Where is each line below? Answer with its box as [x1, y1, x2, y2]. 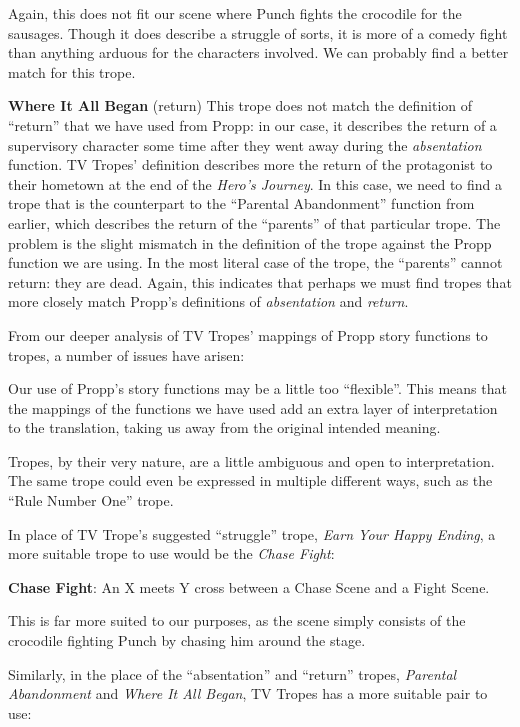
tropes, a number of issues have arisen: [8, 344, 245, 365]
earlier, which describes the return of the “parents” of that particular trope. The [8, 212, 501, 233]
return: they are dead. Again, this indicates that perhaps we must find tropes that [8, 271, 512, 292]
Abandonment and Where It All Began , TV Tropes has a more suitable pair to [8, 683, 488, 704]
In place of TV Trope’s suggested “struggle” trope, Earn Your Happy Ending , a [8, 523, 496, 544]
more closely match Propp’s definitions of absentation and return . [8, 291, 409, 312]
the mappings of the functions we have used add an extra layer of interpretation [8, 397, 498, 418]
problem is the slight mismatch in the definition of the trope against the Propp [8, 232, 492, 253]
